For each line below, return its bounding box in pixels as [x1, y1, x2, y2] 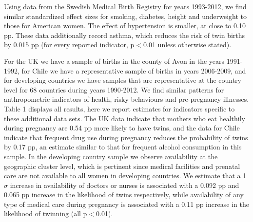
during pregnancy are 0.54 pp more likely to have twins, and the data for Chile [4, 123, 240, 133]
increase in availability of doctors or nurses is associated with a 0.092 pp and [10, 180, 239, 190]
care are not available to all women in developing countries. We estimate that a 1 [4, 170, 247, 181]
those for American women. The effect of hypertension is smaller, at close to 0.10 [4, 20, 246, 31]
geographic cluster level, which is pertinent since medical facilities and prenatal [4, 161, 240, 171]
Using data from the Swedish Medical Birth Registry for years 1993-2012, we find [4, 1, 247, 11]
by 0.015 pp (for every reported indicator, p [4, 39, 135, 50]
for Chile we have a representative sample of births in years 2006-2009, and [21, 65, 246, 75]
